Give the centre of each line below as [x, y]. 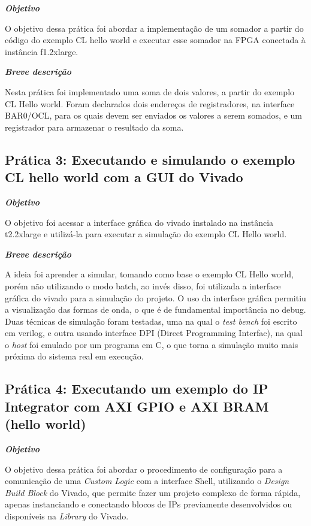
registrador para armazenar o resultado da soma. [94, 127]
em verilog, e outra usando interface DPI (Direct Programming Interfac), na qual [154, 333]
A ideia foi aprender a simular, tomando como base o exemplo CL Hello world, [149, 274]
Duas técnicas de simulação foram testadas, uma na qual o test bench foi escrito [151, 321]
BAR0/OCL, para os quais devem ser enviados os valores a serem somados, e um [153, 115]
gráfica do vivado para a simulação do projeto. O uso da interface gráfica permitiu [155, 297]
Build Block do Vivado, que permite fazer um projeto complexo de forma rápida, [153, 492]
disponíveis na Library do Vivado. [67, 516]
